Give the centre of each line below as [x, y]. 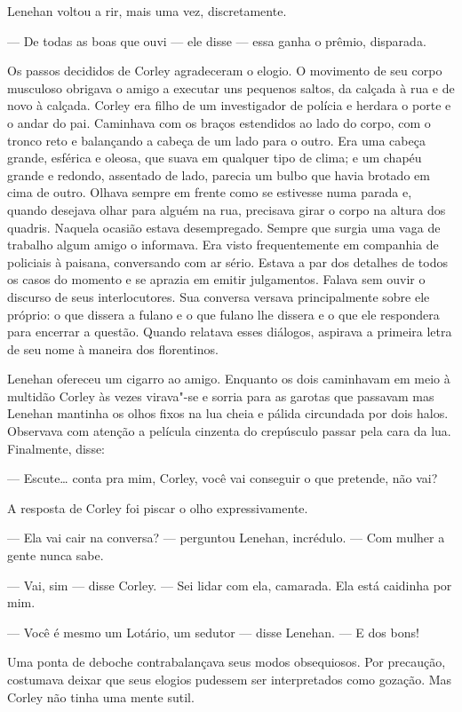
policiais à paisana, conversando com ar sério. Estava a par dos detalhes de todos [227, 261]
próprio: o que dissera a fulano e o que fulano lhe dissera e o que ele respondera [223, 314]
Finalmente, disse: [56, 448]
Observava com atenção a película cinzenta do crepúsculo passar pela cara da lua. [229, 431]
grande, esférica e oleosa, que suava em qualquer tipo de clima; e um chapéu [215, 158]
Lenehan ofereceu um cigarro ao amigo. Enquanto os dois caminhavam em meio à [229, 379]
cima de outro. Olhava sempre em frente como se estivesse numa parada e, [210, 192]
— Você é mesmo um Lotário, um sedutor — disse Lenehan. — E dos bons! [213, 632]
